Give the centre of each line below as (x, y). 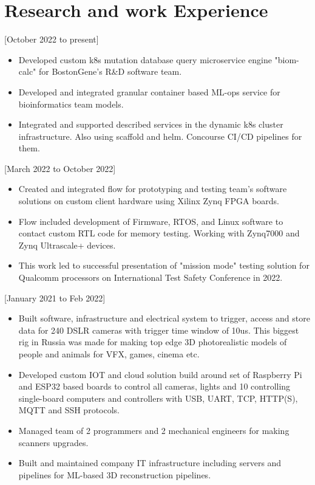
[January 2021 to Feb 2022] (55, 298)
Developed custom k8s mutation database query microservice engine (145, 59)
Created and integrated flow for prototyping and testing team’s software (153, 189)
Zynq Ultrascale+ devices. (67, 245)
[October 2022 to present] (52, 39)
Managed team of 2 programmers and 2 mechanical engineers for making (154, 430)
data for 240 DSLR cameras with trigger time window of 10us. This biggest (159, 330)
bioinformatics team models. (71, 104)
